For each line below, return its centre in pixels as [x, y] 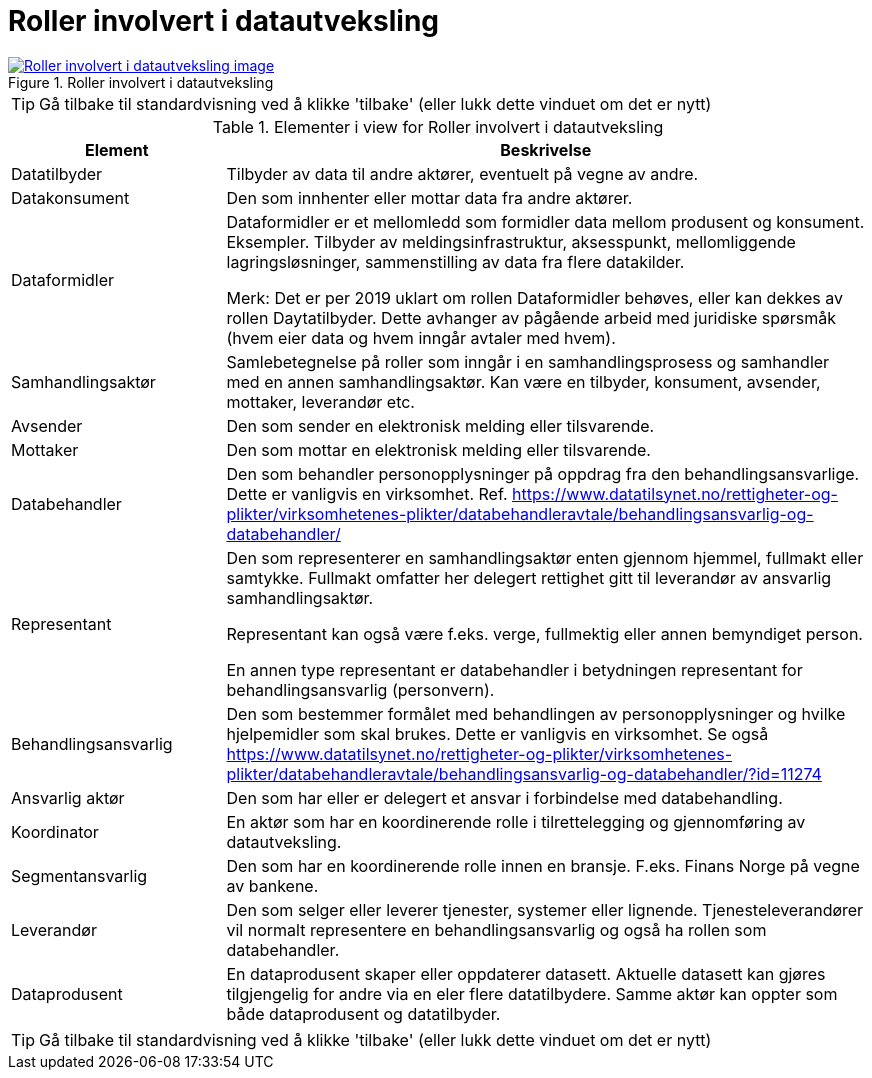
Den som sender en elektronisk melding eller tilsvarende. [440, 425]
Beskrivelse [546, 149]
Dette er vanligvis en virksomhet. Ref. [367, 493]
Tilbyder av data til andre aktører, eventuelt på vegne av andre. [462, 173]
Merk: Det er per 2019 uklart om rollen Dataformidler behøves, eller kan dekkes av [534, 297]
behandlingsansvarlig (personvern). [360, 689]
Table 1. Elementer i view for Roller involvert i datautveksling [438, 126]
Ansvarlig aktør [68, 797]
